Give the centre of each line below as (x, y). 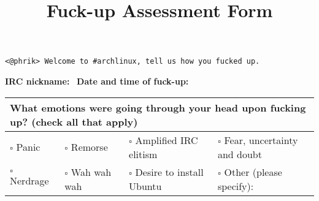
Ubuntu (145, 186)
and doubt (240, 154)
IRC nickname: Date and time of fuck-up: (97, 81)
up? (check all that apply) (74, 121)
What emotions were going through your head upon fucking (158, 107)
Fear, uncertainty (261, 140)
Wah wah (91, 172)
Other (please (253, 172)
